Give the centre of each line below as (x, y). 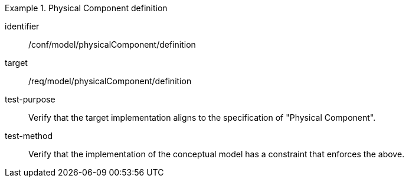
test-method (29, 136)
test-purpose (30, 99)
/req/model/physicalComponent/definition (110, 81)
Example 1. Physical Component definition (86, 8)
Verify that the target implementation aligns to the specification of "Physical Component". (202, 118)
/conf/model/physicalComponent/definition (112, 44)
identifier (22, 26)
